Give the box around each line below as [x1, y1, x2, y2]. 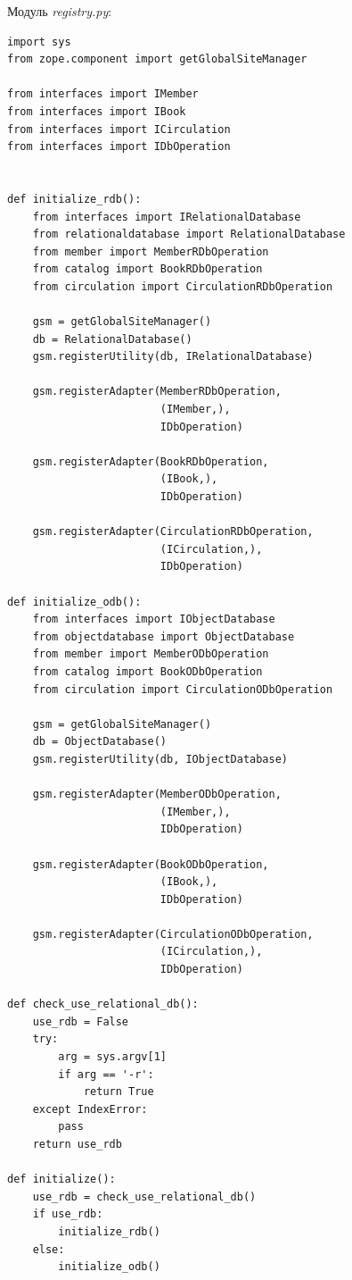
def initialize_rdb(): [7, 192, 142, 205]
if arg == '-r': [58, 1067, 154, 1081]
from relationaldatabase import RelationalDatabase [32, 228, 346, 241]
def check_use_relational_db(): [7, 998, 199, 1011]
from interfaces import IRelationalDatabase [32, 210, 301, 223]
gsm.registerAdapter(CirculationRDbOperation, [32, 525, 314, 539]
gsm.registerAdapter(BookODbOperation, [32, 858, 269, 871]
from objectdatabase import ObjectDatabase [32, 630, 295, 643]
